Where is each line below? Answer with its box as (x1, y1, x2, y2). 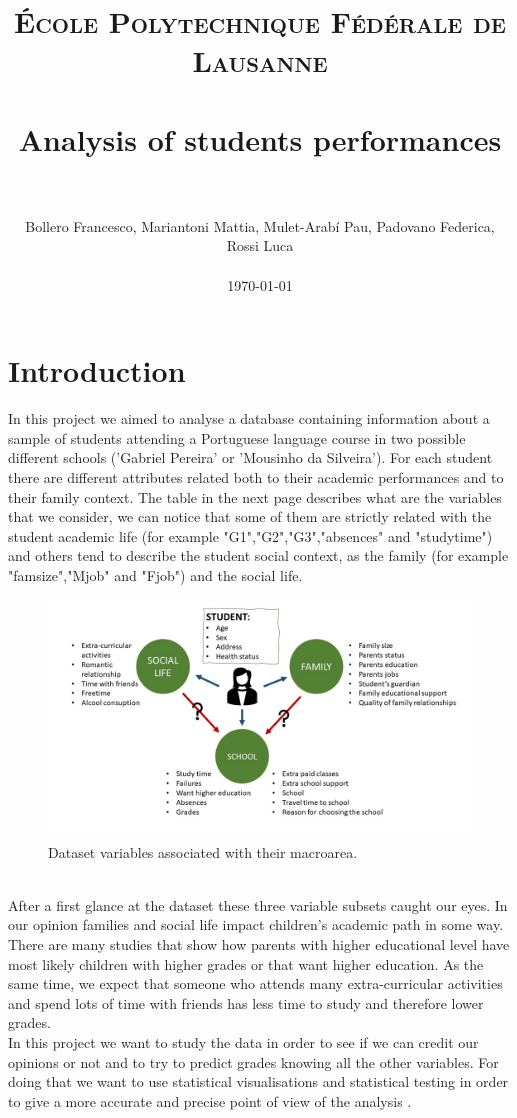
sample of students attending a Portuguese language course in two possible (8, 427, 466, 448)
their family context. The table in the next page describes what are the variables (8, 486, 502, 507)
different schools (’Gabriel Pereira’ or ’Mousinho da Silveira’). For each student (8, 447, 493, 468)
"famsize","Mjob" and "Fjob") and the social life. (8, 564, 303, 585)
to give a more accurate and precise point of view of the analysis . (8, 1090, 412, 1111)
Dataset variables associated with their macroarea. (48, 841, 358, 862)
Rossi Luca (226, 235, 294, 256)
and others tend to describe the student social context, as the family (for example (8, 545, 509, 566)
